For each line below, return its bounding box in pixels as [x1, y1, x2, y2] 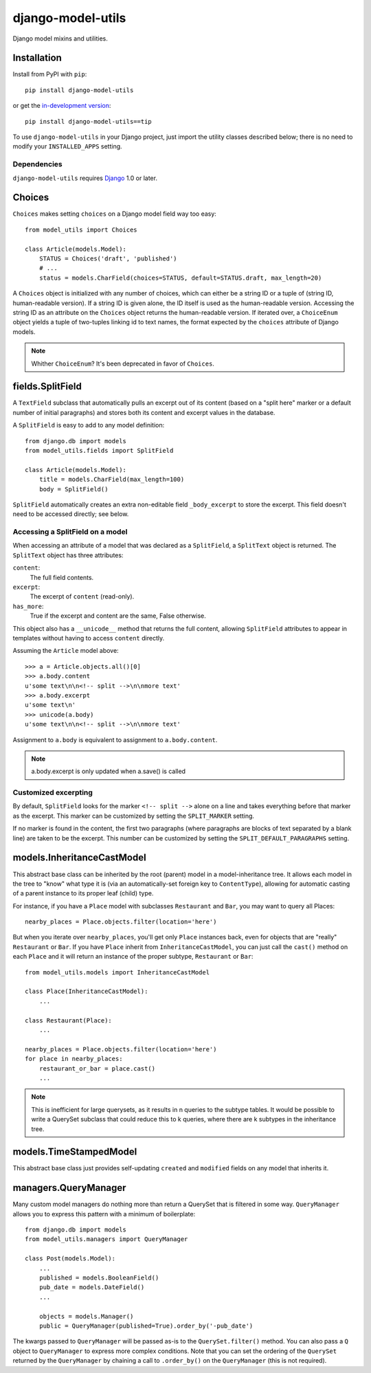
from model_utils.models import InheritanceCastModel [25, 968, 210, 976]
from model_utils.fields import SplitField [25, 447, 174, 454]
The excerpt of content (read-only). [30, 592, 135, 601]
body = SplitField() [38, 485, 109, 493]
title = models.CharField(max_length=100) [38, 476, 185, 484]
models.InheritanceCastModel [12, 852, 147, 864]
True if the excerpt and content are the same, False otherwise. [30, 612, 206, 620]
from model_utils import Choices [25, 225, 137, 234]
